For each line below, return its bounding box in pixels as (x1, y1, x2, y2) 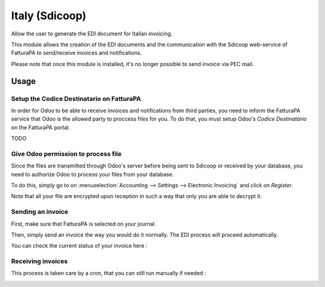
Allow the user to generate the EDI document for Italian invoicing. (11, 30, 173, 37)
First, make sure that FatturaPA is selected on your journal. (11, 220, 156, 228)
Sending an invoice (11, 208, 69, 216)
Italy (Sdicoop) (11, 9, 87, 22)
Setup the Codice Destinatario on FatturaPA (11, 94, 141, 103)
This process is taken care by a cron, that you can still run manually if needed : (11, 270, 206, 277)
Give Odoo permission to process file (11, 150, 122, 158)
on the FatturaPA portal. (11, 124, 70, 131)
